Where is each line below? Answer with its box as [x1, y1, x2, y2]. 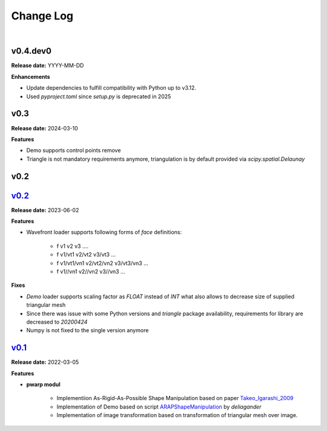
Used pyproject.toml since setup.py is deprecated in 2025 [26, 93, 171, 100]
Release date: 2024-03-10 [11, 124, 78, 132]
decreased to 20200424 [26, 318, 88, 326]
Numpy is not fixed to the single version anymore [26, 327, 149, 334]
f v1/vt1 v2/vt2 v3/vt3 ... [56, 251, 116, 258]
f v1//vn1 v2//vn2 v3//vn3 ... [56, 267, 125, 275]
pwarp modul [26, 381, 61, 388]
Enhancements [11, 73, 51, 80]
